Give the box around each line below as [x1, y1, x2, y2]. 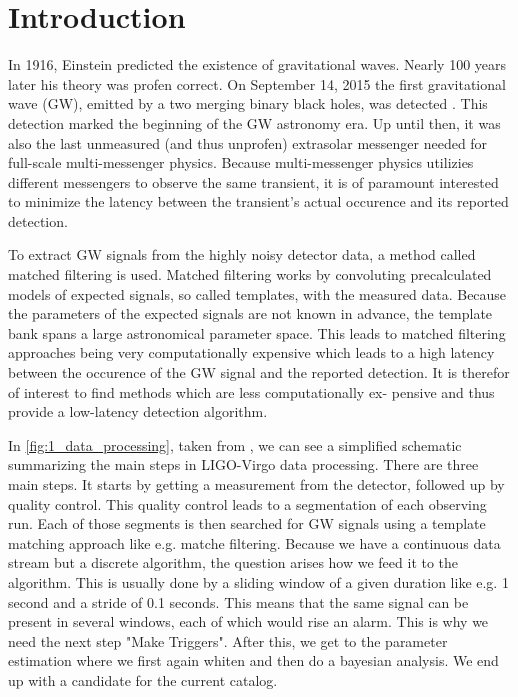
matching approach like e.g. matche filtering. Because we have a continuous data [8, 532, 501, 553]
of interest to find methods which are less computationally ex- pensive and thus [8, 381, 495, 402]
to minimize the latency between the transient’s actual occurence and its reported [8, 191, 509, 212]
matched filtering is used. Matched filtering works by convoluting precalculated [8, 264, 492, 285]
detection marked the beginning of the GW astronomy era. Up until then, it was [8, 112, 501, 133]
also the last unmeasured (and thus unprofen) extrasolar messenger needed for [8, 132, 488, 153]
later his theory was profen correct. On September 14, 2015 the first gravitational [8, 73, 506, 94]
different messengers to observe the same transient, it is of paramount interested [8, 171, 499, 192]
